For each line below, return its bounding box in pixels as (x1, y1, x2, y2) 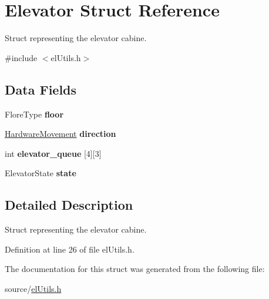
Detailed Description (5, 196, 133, 214)
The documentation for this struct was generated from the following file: (5, 263, 265, 275)
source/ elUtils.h (5, 282, 62, 294)
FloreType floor (5, 107, 64, 120)
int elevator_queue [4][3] (5, 147, 102, 159)
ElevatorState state (5, 167, 76, 179)
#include (5, 51, 38, 63)
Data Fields (5, 80, 77, 98)
